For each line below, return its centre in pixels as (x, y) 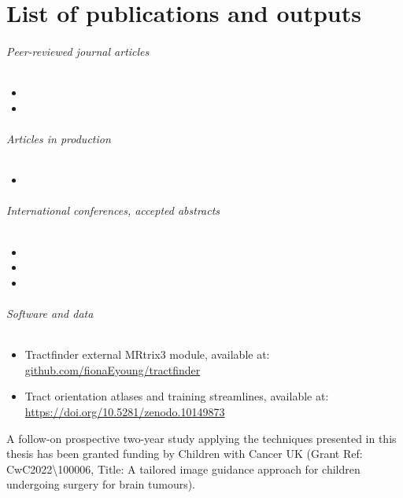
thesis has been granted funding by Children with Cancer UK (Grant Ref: (185, 454)
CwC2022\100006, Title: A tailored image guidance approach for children (183, 468)
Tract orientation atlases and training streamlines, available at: (177, 396)
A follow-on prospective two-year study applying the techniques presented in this (201, 438)
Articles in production (59, 138)
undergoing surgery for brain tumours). (101, 484)
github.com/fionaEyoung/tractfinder (113, 369)
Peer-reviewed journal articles (78, 51)
